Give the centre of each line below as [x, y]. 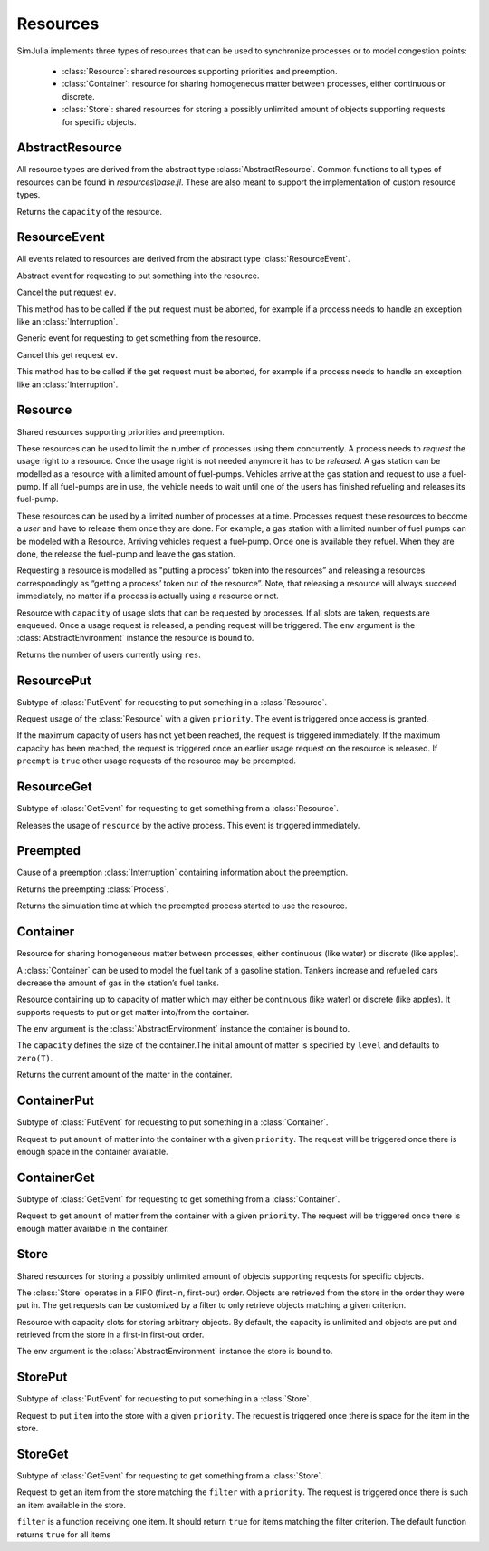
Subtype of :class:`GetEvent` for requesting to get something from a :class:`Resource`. [178, 809]
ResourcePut [54, 680]
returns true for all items [64, 1534]
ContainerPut [55, 1101]
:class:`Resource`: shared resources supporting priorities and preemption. [200, 71]
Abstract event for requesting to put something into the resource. [138, 276]
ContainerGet [56, 1177]
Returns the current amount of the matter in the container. [125, 1075]
